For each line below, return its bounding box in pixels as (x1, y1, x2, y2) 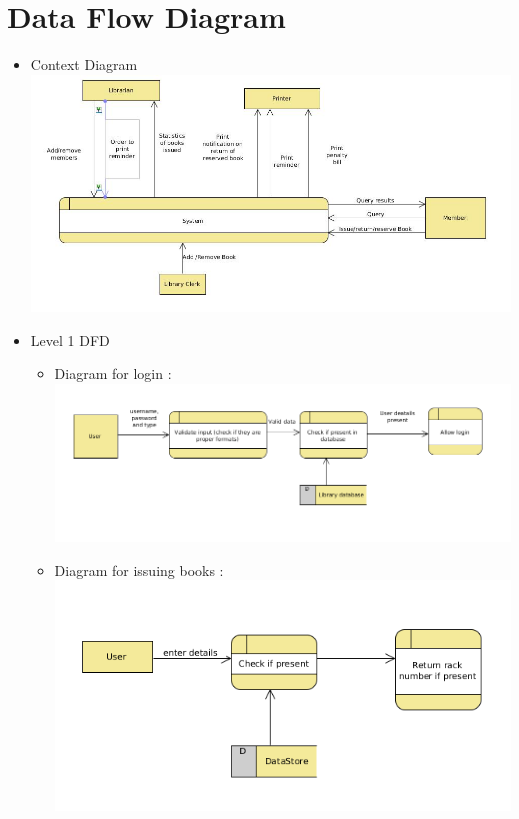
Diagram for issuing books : (54, 559, 224, 580)
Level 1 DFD (30, 329, 110, 350)
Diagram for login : (54, 363, 172, 384)
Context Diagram (30, 54, 138, 75)
